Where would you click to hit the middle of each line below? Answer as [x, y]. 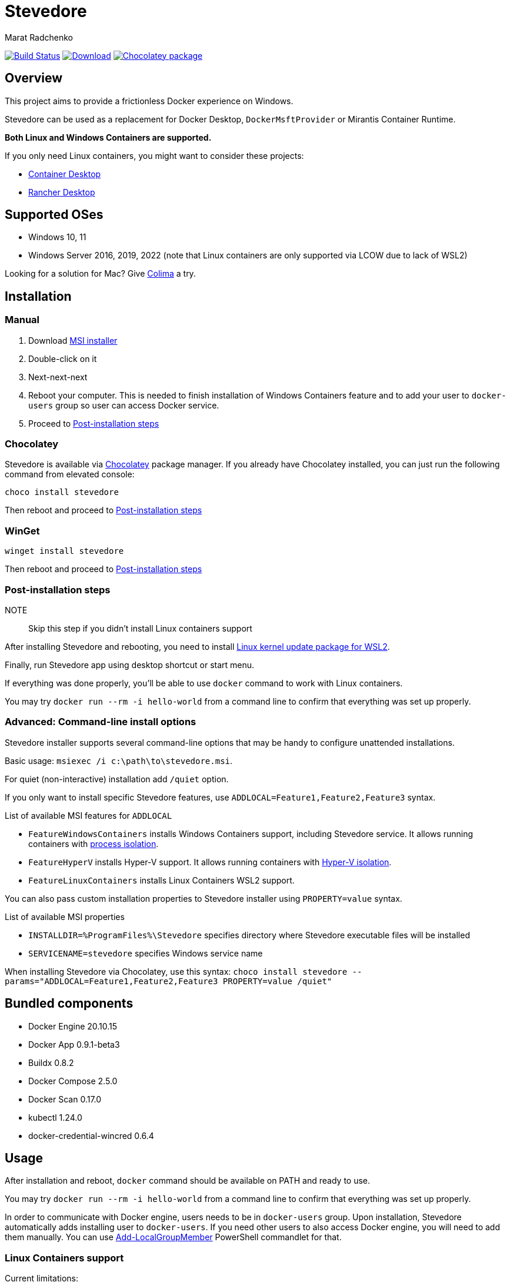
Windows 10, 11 [57, 237]
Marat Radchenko [39, 37]
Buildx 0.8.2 [51, 1062]
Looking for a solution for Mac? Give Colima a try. [100, 274]
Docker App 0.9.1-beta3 [74, 1044]
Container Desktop [65, 174]
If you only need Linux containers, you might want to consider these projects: [154, 155]
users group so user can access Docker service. [124, 405]
